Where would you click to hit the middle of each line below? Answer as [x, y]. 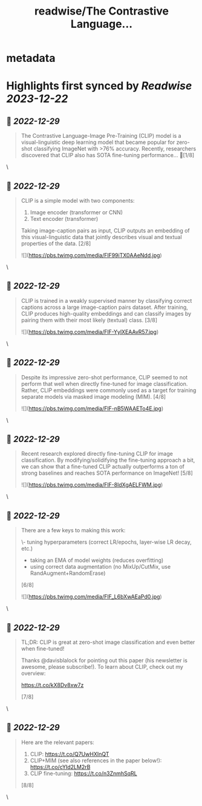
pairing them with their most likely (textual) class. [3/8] [89, 320]
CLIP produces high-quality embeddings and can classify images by [106, 313]
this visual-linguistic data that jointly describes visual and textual [102, 237]
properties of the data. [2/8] [56, 243]
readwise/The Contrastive [102, 11]
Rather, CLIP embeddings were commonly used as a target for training [109, 390]
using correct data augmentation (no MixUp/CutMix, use [100, 567]
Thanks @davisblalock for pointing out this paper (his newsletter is [104, 660]
